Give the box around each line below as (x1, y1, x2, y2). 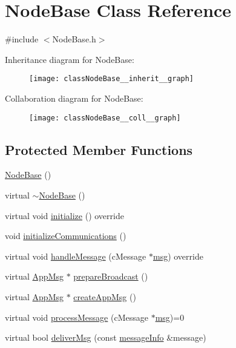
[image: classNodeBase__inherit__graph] (29, 74, 194, 84)
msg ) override (152, 249, 203, 262)
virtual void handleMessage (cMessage (5, 249, 146, 262)
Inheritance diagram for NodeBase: (5, 53, 134, 65)
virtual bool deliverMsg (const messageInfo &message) (5, 331, 206, 344)
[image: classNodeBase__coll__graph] (29, 113, 181, 122)
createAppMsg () (73, 290, 136, 303)
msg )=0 (155, 310, 185, 323)
